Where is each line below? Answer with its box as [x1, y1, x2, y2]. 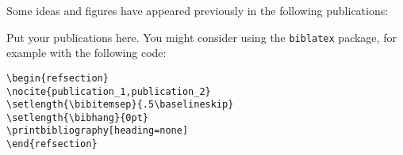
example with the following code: [6, 44, 167, 61]
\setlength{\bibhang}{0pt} [6, 112, 148, 123]
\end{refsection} [6, 138, 98, 150]
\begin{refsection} [6, 72, 109, 84]
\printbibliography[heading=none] [6, 125, 189, 137]
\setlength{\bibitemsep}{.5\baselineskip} [6, 99, 234, 111]
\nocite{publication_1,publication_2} [6, 85, 211, 97]
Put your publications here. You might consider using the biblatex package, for [6, 28, 397, 45]
